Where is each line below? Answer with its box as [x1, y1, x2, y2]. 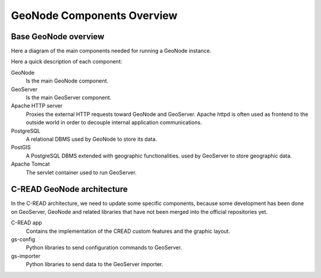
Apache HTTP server [11, 102, 63, 109]
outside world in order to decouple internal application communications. [26, 119, 202, 126]
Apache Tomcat [11, 160, 50, 168]
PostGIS [11, 144, 31, 151]
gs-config [11, 236, 36, 243]
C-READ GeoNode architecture [11, 184, 128, 194]
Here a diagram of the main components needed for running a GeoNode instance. [11, 48, 212, 55]
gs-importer [11, 252, 41, 260]
